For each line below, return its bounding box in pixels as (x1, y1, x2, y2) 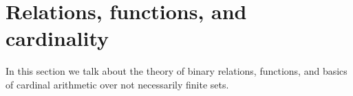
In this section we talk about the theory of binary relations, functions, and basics (6, 64, 347, 78)
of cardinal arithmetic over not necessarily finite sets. (6, 77, 229, 91)
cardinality (6, 24, 109, 52)
